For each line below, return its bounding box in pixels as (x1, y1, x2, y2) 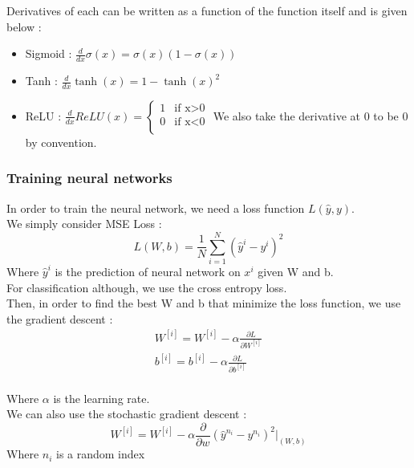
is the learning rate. (53, 389, 150, 406)
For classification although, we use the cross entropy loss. (6, 279, 287, 295)
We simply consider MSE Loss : (6, 215, 162, 232)
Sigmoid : (25, 45, 72, 62)
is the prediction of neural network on (55, 262, 241, 279)
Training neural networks (6, 168, 172, 188)
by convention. (25, 133, 97, 150)
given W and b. (258, 262, 334, 279)
